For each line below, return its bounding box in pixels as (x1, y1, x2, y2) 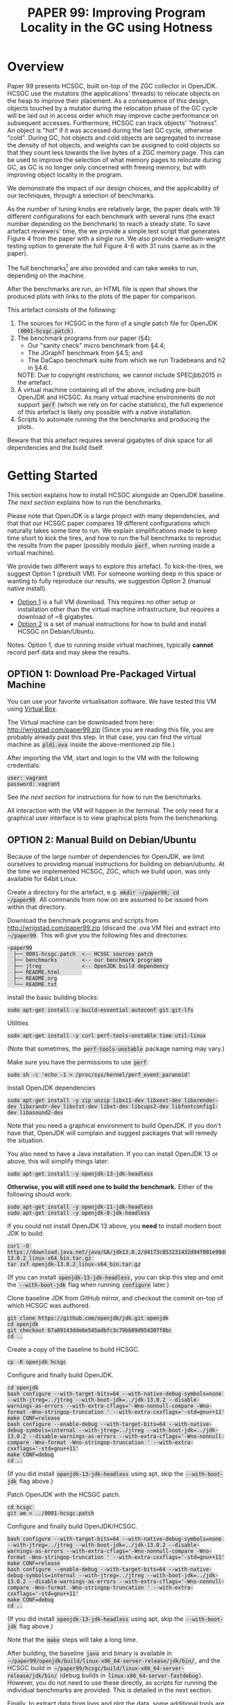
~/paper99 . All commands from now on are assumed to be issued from (7, 896, 209, 904)
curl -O (7, 1243, 30, 1250)
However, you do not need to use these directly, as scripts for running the (7, 1679, 218, 1687)
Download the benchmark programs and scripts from (7, 916, 159, 925)
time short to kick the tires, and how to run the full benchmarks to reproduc (7, 533, 222, 542)
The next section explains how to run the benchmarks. (7, 498, 163, 506)
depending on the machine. (7, 271, 86, 280)
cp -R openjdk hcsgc (7, 1359, 67, 1366)
